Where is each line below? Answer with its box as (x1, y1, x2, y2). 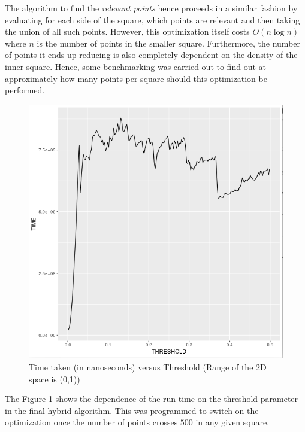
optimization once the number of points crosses (5, 416, 178, 428)
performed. (5, 84, 45, 96)
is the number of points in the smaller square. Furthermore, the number (37, 36, 301, 49)
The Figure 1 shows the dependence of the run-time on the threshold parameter (5, 393, 298, 405)
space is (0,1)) (29, 372, 80, 385)
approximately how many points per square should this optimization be (5, 72, 267, 84)
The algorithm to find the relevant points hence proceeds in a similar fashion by (5, 2, 298, 14)
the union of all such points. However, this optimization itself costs (5, 25, 250, 38)
